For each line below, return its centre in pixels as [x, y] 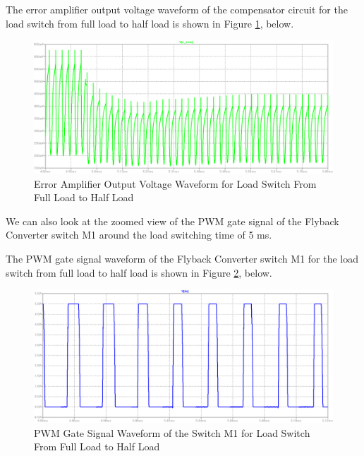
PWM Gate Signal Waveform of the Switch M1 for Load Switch [172, 432]
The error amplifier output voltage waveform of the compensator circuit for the [177, 9]
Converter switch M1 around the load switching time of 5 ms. [139, 235]
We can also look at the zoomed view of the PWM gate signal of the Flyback [172, 221]
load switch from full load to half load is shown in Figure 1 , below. [150, 23]
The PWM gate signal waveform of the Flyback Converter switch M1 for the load [182, 258]
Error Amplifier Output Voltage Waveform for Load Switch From [175, 183]
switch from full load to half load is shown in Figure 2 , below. [139, 272]
